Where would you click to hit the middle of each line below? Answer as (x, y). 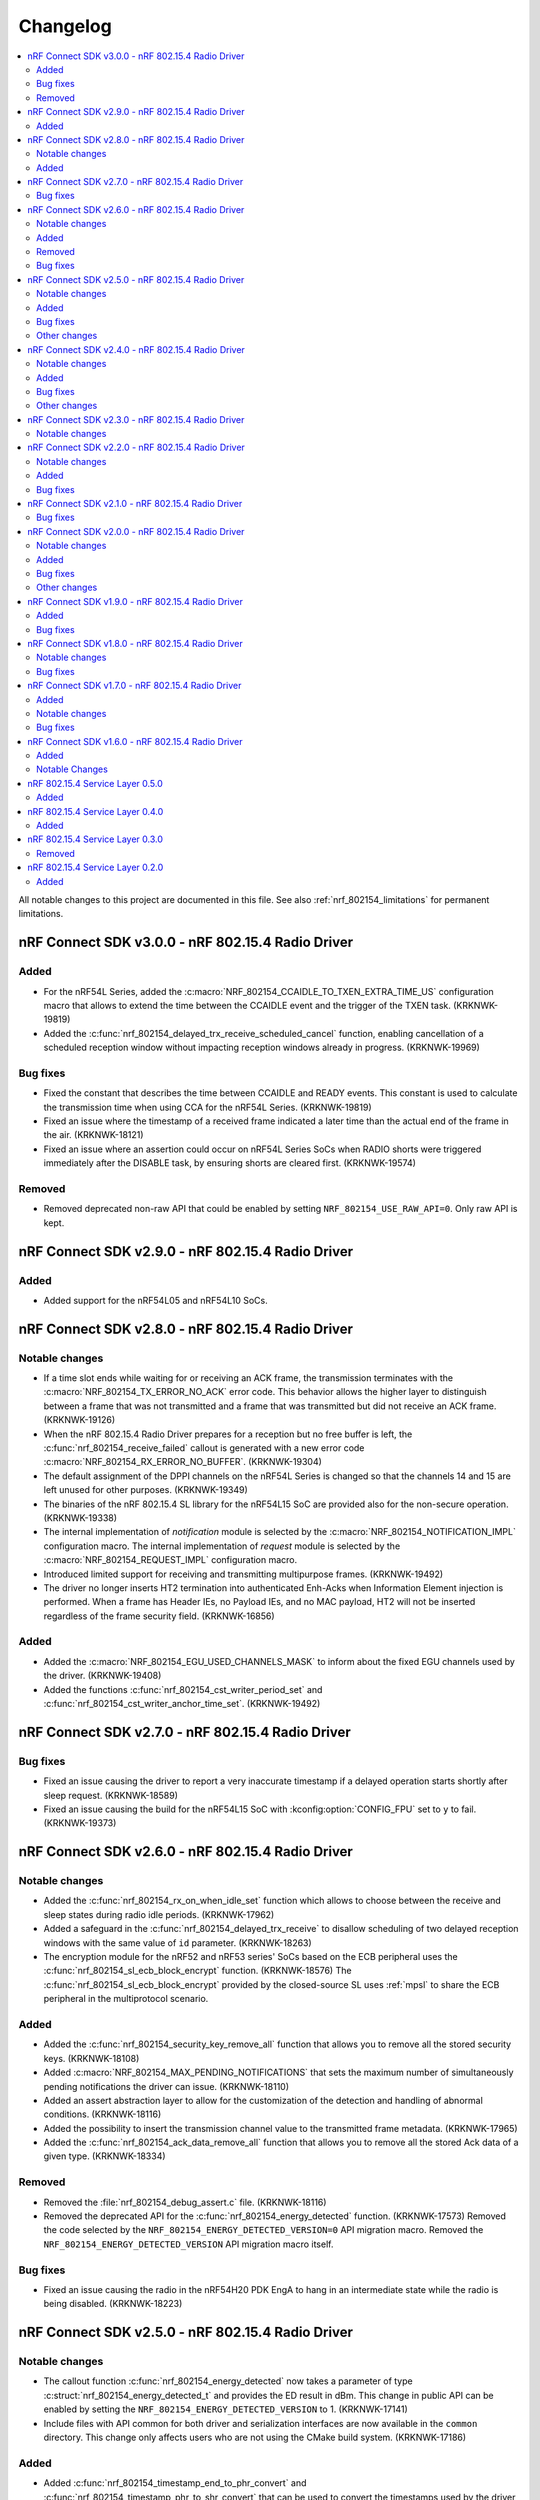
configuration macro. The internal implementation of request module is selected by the (222, 1546)
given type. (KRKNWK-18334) (104, 2156)
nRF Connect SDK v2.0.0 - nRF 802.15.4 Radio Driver (136, 531)
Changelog (65, 26)
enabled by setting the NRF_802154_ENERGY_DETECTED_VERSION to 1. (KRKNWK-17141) (226, 2409)
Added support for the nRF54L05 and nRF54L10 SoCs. (156, 1300)
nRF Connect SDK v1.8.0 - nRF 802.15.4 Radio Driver (135, 643)
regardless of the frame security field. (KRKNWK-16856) (159, 1616)
